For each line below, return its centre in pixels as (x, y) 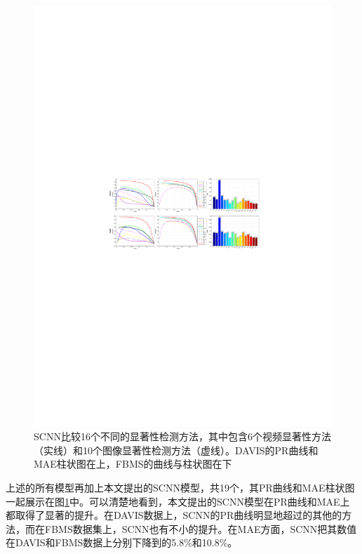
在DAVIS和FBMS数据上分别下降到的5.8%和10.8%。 (122, 542)
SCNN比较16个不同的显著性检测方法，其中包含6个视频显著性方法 (182, 436)
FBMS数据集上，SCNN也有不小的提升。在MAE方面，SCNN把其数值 (201, 528)
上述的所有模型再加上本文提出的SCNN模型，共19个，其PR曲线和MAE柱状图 (180, 488)
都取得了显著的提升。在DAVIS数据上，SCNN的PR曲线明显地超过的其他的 (174, 515)
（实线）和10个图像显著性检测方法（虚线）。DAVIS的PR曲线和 (176, 450)
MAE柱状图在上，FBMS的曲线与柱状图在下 (133, 464)
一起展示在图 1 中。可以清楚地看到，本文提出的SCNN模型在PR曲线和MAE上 (178, 501)
